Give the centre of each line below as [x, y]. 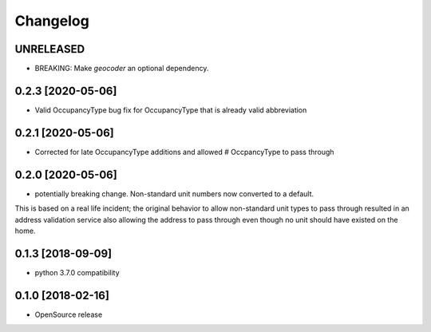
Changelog [52, 21]
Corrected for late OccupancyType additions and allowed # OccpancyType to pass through [184, 152]
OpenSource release [69, 314]
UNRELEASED [50, 49]
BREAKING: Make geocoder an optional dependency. [122, 69]
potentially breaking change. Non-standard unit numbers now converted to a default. [174, 194]
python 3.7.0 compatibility [77, 272]
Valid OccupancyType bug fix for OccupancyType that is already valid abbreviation [171, 110]
